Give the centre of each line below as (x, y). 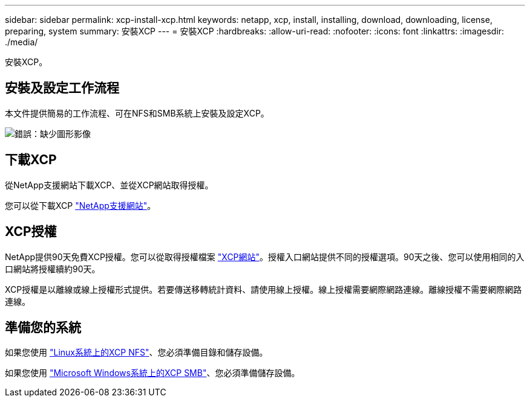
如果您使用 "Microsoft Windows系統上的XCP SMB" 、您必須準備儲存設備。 (152, 373)
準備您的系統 (43, 327)
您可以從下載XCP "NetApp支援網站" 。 (80, 205)
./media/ (21, 42)
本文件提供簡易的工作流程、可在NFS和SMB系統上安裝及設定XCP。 (137, 113)
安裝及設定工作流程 (62, 88)
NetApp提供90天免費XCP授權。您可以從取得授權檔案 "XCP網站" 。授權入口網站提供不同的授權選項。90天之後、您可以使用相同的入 (265, 257)
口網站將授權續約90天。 (53, 269)
